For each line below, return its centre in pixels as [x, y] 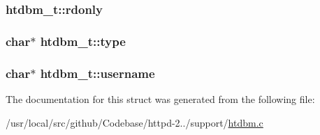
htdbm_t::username [97, 73]
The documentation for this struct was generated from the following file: [160, 98]
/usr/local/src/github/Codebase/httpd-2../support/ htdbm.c [134, 122]
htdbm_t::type [83, 41]
